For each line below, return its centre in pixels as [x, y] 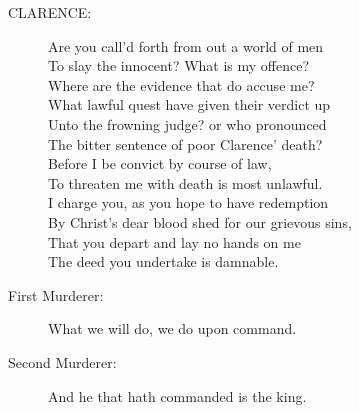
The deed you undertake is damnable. [163, 261]
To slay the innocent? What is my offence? [179, 65]
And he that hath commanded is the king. [177, 395]
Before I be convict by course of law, [160, 163]
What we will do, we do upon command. [172, 328]
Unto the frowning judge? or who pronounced [187, 123]
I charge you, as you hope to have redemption [188, 202]
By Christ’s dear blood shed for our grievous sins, [200, 221]
